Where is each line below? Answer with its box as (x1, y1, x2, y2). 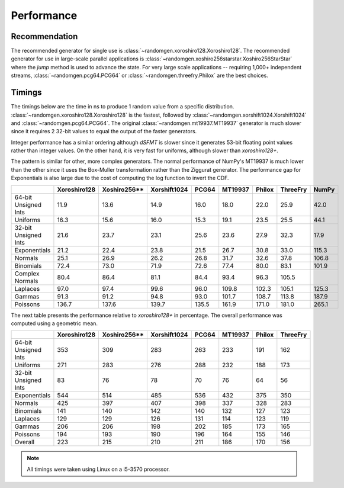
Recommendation (11, 31, 78, 41)
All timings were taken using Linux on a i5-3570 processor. (27, 465, 170, 473)
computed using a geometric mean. (11, 320, 98, 327)
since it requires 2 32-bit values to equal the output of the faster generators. (11, 128, 197, 135)
